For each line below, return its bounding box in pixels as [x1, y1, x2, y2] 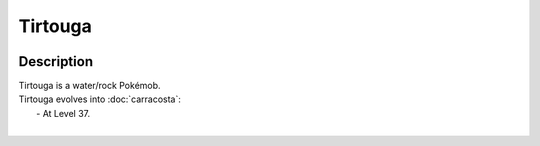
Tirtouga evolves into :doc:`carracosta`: [18, 93, 182, 105]
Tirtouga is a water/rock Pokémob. [18, 80, 161, 92]
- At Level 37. [36, 107, 91, 119]
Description [18, 53, 94, 70]
